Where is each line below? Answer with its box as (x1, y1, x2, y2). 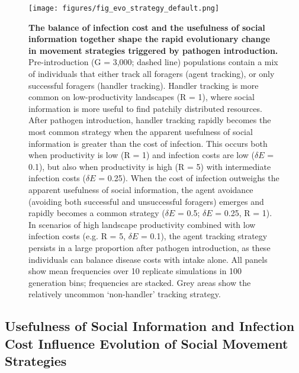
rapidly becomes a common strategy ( (28, 207, 165, 219)
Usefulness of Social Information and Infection (5, 317, 295, 335)
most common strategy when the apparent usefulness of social (28, 126, 253, 137)
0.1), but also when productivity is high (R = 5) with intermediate (28, 160, 271, 172)
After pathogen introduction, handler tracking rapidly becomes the (28, 114, 271, 126)
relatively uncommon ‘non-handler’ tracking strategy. (28, 288, 221, 300)
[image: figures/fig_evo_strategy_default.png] (28, 4, 220, 12)
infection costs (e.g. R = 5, (28, 230, 126, 242)
